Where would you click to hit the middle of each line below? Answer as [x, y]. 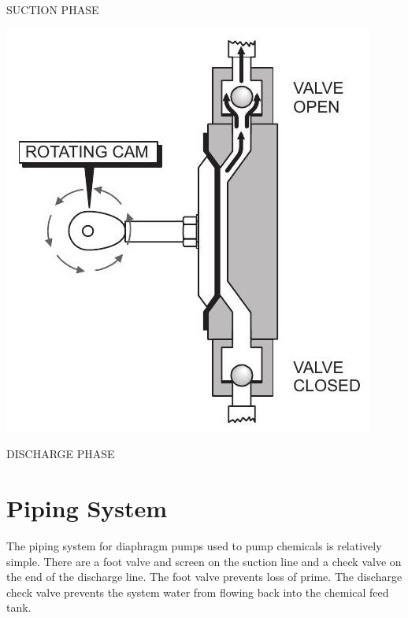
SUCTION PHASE [53, 9]
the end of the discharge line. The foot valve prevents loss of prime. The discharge [204, 577]
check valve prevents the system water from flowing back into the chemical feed [198, 592]
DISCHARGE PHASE [61, 454]
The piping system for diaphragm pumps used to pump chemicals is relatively [194, 545]
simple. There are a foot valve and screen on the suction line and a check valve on [204, 561]
